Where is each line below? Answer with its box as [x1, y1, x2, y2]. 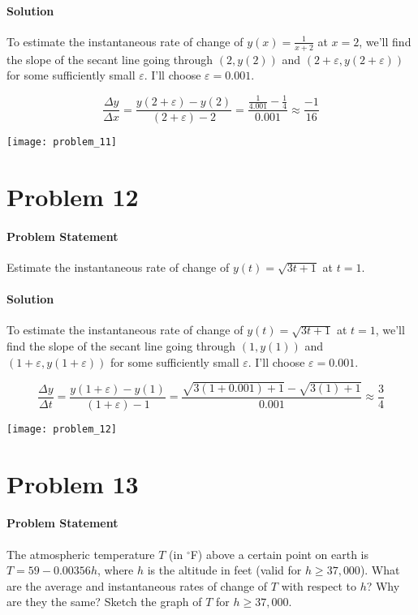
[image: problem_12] [6, 423, 118, 435]
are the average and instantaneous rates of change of [6, 577, 268, 594]
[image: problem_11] [6, 136, 118, 148]
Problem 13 [6, 467, 139, 500]
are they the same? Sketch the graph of [6, 593, 202, 610]
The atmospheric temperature [6, 545, 155, 562]
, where [97, 561, 134, 578]
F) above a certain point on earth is [190, 545, 369, 562]
